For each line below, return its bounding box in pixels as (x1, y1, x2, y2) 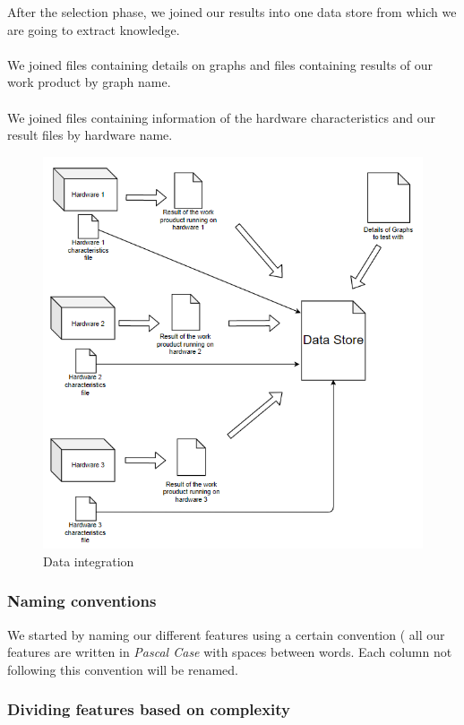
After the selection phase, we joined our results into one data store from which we (7, 3, 457, 21)
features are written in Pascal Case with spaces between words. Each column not (7, 643, 452, 661)
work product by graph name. (7, 73, 171, 91)
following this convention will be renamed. (7, 660, 238, 678)
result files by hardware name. (7, 125, 173, 144)
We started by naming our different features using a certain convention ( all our (7, 625, 445, 643)
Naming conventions (7, 590, 157, 612)
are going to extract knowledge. (7, 20, 180, 39)
